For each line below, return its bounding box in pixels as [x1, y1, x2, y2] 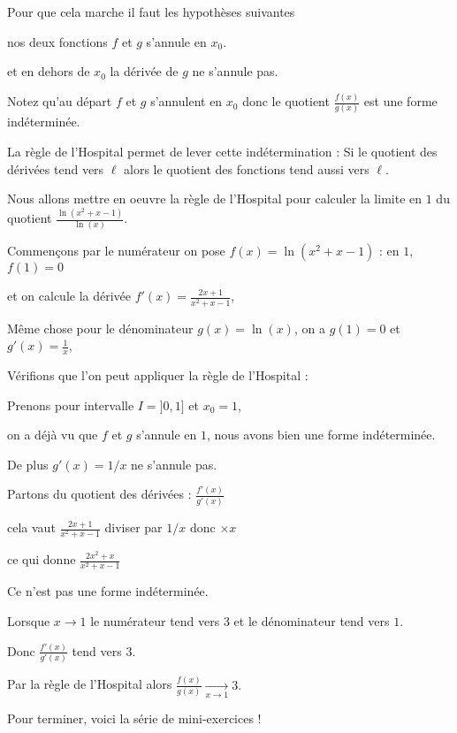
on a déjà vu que [7, 425, 98, 444]
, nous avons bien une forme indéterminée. [206, 425, 436, 444]
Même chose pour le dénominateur [7, 318, 194, 337]
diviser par [104, 518, 163, 537]
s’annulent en [150, 92, 223, 111]
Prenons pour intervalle [7, 395, 134, 414]
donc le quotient [242, 92, 330, 111]
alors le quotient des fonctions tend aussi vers [124, 159, 369, 178]
